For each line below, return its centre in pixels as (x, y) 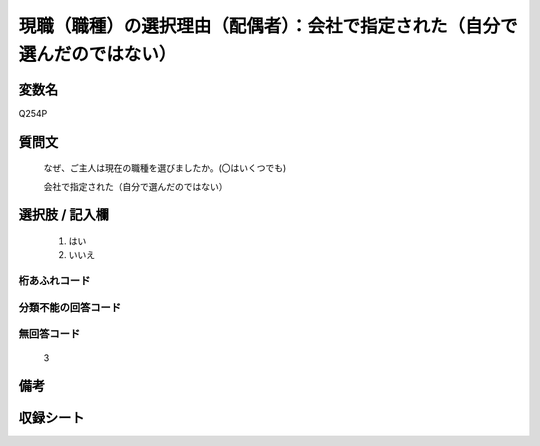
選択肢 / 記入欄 (64, 215)
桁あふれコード (54, 281)
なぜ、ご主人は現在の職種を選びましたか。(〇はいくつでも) (165, 168)
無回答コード (49, 334)
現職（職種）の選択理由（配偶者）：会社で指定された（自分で (268, 26)
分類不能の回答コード (70, 307)
